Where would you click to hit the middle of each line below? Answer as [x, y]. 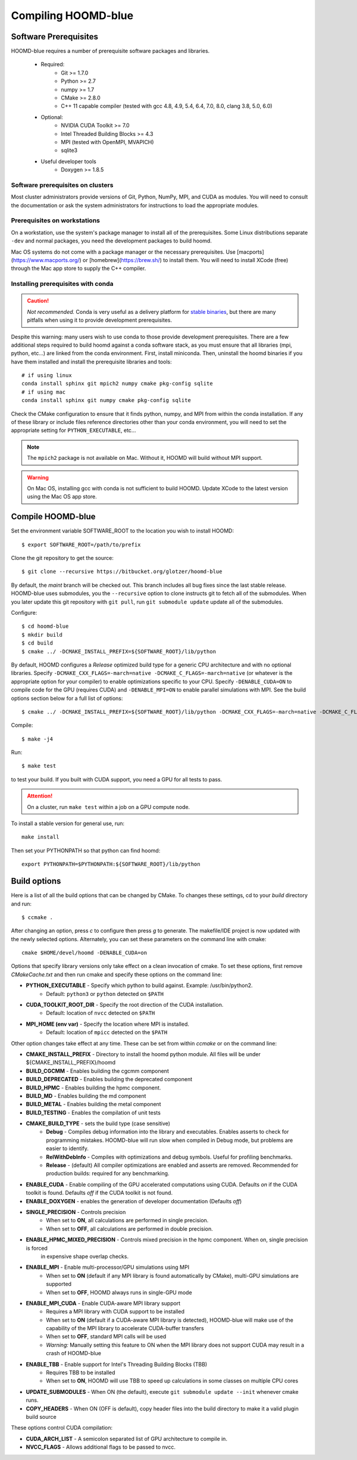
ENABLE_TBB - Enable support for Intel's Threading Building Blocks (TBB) [117, 1364]
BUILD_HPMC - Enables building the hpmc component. [93, 1088]
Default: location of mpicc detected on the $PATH [107, 1032]
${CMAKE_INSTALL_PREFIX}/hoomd [71, 1063]
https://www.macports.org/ [46, 260]
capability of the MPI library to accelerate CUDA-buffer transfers [125, 1328]
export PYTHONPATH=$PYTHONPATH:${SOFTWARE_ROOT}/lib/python [111, 864]
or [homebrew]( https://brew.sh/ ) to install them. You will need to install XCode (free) [185, 260]
